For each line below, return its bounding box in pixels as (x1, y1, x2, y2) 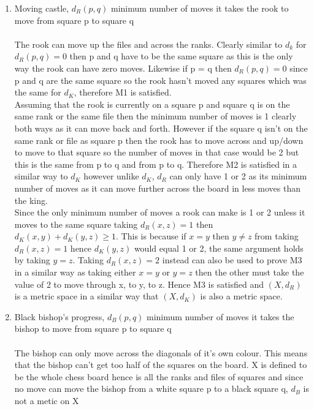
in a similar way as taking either (14, 266, 136, 279)
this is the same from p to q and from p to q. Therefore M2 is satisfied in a (14, 157, 297, 170)
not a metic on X (14, 394, 79, 407)
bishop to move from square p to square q (14, 322, 172, 335)
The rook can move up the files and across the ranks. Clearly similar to (14, 37, 283, 50)
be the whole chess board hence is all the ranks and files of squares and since (14, 370, 304, 383)
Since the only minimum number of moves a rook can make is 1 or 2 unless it (14, 206, 305, 219)
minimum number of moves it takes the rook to (110, 2, 289, 14)
